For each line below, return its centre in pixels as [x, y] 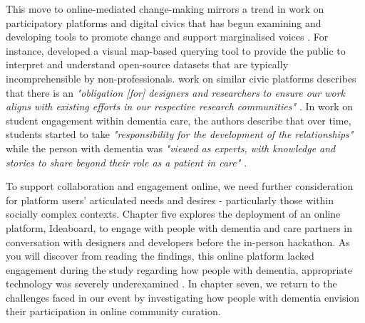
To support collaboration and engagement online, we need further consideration [180, 186]
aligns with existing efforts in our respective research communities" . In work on [180, 106]
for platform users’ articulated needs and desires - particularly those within [170, 200]
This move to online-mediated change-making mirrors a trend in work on [165, 9]
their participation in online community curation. [113, 311]
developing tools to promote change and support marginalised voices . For [167, 37]
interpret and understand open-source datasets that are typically [147, 64]
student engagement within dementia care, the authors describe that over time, [179, 120]
